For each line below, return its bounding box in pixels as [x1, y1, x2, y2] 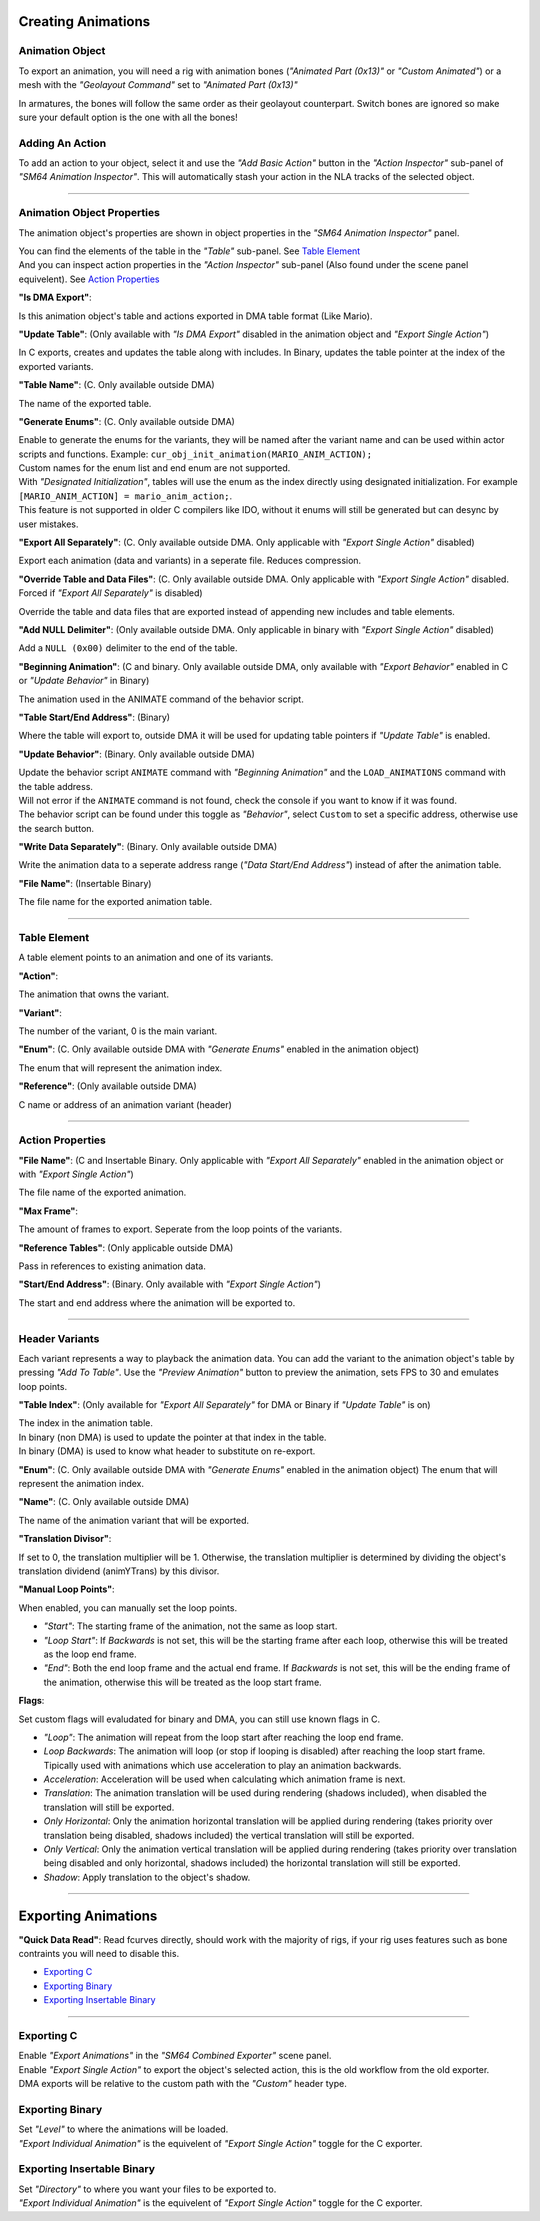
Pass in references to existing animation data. [18, 1260, 207, 1272]
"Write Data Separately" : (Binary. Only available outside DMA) [18, 841, 278, 853]
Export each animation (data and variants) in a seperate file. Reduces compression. [18, 555, 362, 567]
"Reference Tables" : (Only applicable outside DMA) [18, 1241, 234, 1254]
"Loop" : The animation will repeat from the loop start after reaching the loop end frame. [43, 1731, 404, 1743]
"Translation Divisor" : [18, 1533, 112, 1545]
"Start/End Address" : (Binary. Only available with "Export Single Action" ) [18, 1278, 322, 1290]
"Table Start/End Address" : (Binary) [18, 711, 170, 723]
